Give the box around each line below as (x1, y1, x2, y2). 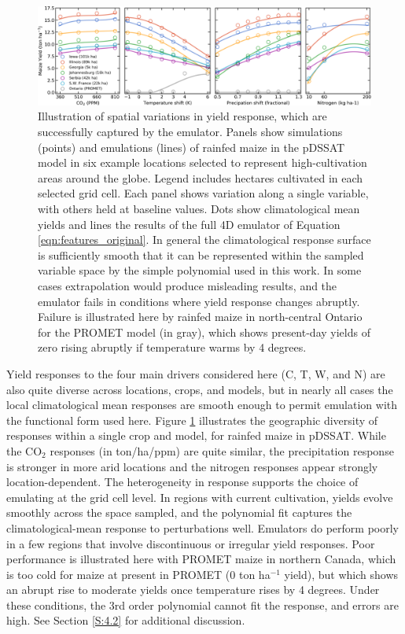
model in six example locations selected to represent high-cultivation (38, 154, 367, 171)
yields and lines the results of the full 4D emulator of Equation (38, 216, 341, 232)
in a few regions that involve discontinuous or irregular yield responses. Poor (6, 535, 375, 551)
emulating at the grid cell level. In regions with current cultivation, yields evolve (6, 488, 393, 505)
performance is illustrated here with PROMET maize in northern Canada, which (6, 551, 396, 567)
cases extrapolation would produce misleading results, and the (38, 278, 337, 293)
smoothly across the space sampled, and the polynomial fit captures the (6, 504, 352, 521)
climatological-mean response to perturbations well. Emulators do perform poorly (6, 519, 399, 536)
